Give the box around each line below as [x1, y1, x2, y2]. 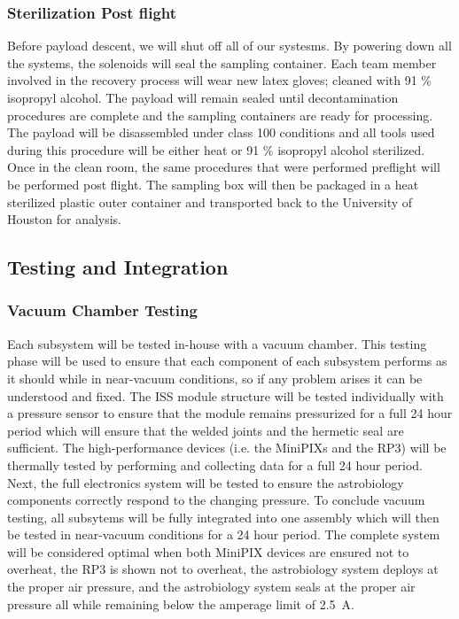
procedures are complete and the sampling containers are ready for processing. [7, 105, 433, 124]
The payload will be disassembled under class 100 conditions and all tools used [7, 123, 435, 142]
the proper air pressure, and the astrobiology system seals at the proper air [7, 577, 416, 596]
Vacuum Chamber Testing [7, 299, 198, 321]
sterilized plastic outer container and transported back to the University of [7, 192, 413, 211]
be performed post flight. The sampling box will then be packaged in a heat [7, 174, 419, 193]
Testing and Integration [7, 253, 229, 281]
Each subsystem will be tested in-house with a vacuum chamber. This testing [7, 334, 427, 352]
